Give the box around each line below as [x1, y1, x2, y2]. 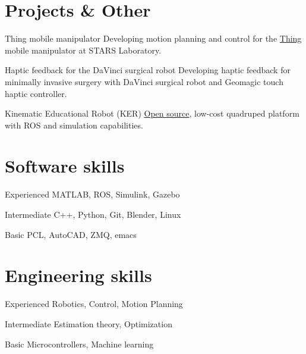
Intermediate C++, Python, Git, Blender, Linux [5, 208, 181, 220]
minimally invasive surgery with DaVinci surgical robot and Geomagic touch [5, 75, 283, 87]
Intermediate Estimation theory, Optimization [5, 317, 172, 330]
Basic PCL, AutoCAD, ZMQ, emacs [5, 228, 137, 240]
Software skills [5, 153, 125, 178]
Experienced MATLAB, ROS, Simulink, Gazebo [5, 188, 180, 201]
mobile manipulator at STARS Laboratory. [5, 43, 162, 56]
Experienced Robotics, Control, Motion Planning [5, 297, 183, 310]
